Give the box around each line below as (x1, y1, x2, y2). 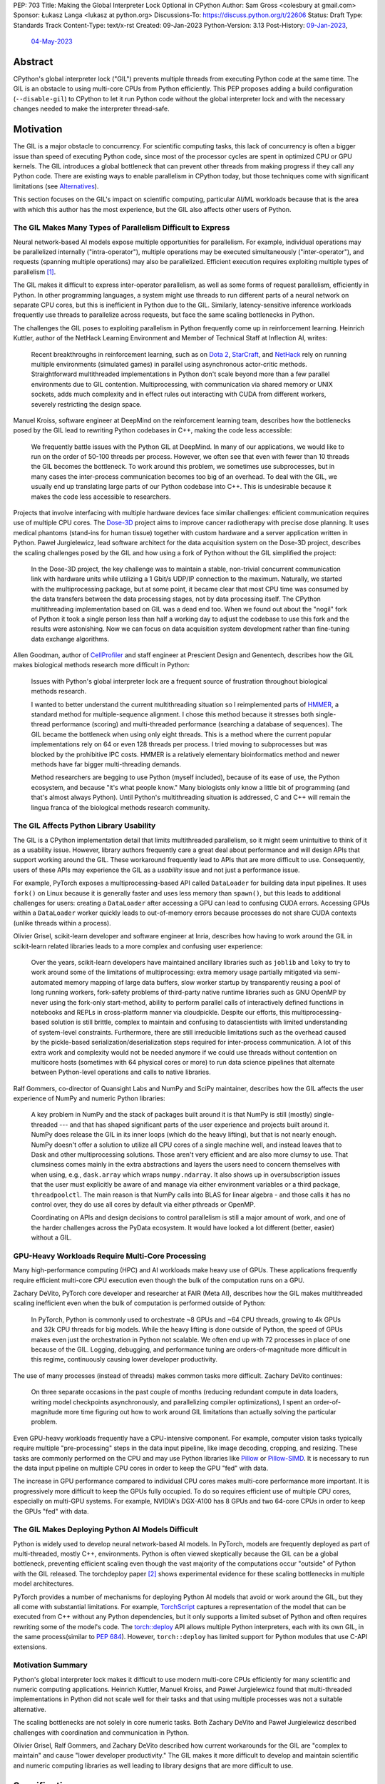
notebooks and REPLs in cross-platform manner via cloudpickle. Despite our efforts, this (31, 1008, 290, 1016)
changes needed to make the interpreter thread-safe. (13, 104, 170, 113)
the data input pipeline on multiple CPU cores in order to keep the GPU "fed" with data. (13, 1464, 269, 1472)
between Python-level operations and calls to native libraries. (31, 1068, 212, 1077)
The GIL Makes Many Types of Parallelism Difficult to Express (13, 223, 230, 233)
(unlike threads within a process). (13, 918, 112, 927)
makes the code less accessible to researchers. (31, 492, 171, 501)
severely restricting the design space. (31, 400, 142, 408)
